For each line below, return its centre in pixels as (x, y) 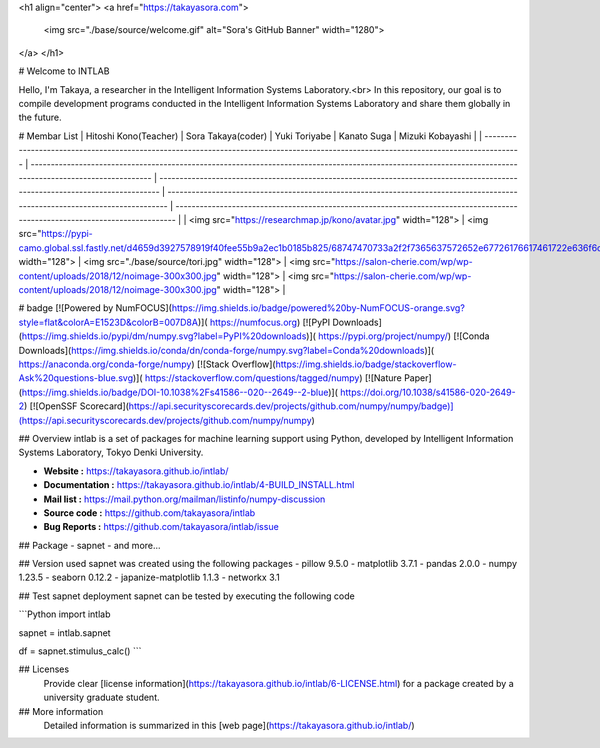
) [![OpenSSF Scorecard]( (76, 406)
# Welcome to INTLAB (64, 71)
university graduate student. (101, 697)
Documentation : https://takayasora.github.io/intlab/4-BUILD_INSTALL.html (199, 485)
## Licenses (44, 669)
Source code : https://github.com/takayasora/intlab (149, 512)
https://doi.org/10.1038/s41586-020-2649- (428, 392)
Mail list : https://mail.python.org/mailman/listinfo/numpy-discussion (184, 499)
